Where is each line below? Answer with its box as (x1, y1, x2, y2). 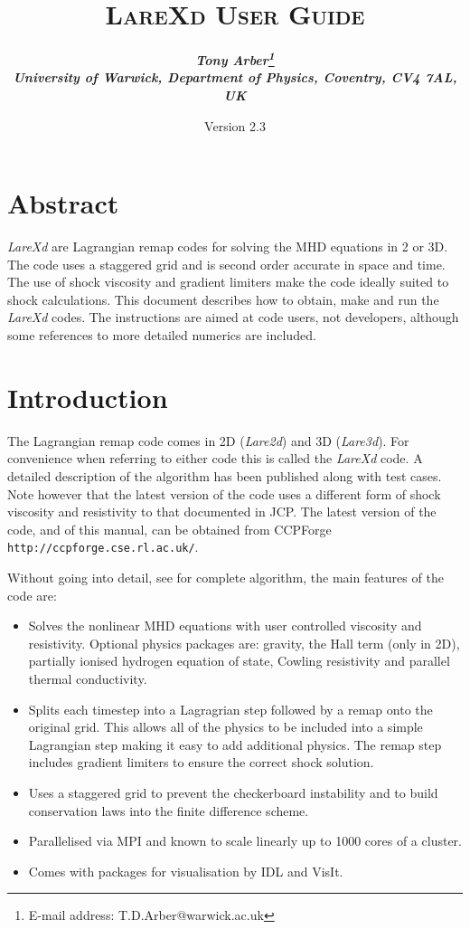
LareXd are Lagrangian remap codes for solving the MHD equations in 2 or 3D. (7, 237, 448, 256)
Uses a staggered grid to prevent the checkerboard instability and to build (28, 782, 438, 801)
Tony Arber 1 (195, 48, 275, 69)
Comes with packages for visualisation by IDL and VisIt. (28, 861, 343, 880)
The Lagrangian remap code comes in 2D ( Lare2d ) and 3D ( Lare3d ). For (7, 431, 409, 450)
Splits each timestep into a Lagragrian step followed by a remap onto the (28, 699, 433, 718)
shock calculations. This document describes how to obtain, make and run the (7, 289, 439, 308)
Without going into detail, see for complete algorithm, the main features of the (7, 568, 444, 586)
